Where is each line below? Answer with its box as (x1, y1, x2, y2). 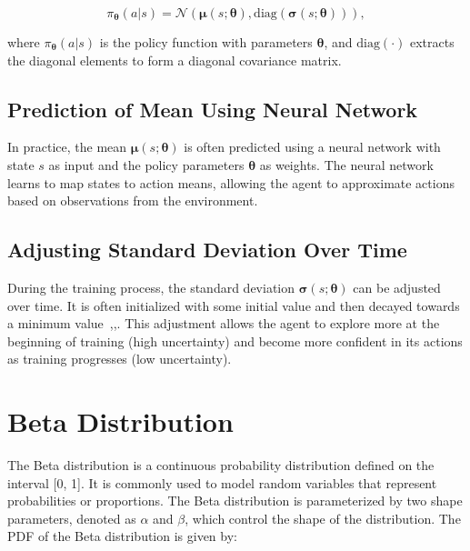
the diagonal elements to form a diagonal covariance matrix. (7, 50, 342, 69)
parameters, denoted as (7, 508, 136, 527)
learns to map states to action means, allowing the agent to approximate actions (7, 173, 455, 192)
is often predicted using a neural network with (184, 137, 441, 156)
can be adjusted (353, 277, 441, 296)
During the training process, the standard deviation (7, 277, 295, 296)
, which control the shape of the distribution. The (185, 508, 461, 527)
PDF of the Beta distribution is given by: (7, 526, 237, 546)
